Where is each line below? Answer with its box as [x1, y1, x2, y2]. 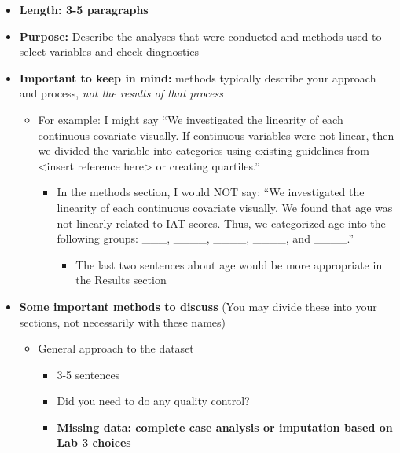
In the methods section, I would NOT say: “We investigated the [57, 184, 365, 200]
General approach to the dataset [38, 340, 194, 356]
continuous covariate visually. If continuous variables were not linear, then [38, 126, 394, 143]
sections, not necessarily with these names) [19, 313, 226, 330]
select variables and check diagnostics [19, 43, 199, 60]
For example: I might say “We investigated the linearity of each [38, 111, 343, 127]
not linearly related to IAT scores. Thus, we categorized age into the [57, 214, 386, 231]
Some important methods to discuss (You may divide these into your [19, 298, 377, 314]
